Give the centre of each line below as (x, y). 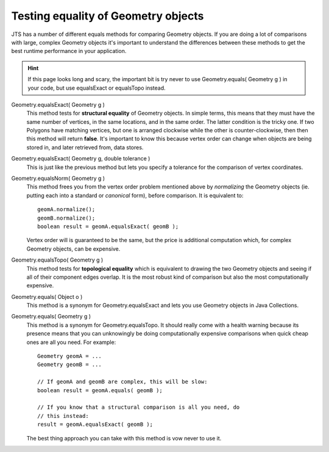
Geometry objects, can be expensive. (73, 249)
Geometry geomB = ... (69, 365)
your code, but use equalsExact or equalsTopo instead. (97, 88)
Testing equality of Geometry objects (108, 16)
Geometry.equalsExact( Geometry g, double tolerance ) (81, 159)
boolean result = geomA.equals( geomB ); (100, 390)
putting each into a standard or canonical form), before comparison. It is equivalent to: (135, 195)
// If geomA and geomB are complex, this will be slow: (122, 382)
